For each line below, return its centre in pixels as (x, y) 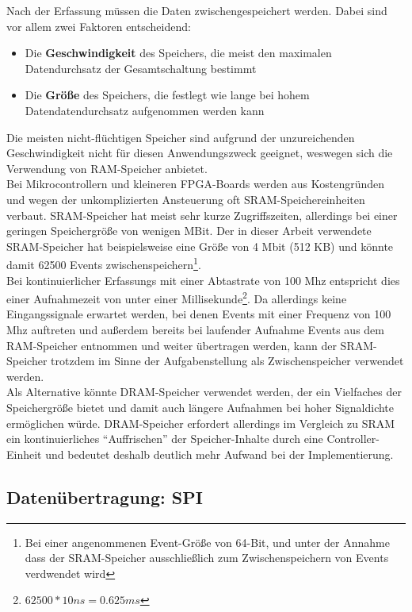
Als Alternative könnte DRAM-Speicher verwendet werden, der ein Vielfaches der (204, 392)
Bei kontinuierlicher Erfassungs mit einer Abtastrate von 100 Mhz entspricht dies (203, 280)
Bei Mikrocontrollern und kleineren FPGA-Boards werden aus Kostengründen (196, 184)
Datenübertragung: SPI (105, 497)
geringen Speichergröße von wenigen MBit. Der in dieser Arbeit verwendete (189, 231)
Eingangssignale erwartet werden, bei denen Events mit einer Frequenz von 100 (199, 314)
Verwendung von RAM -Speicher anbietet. (107, 168)
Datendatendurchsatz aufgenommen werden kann (145, 110)
